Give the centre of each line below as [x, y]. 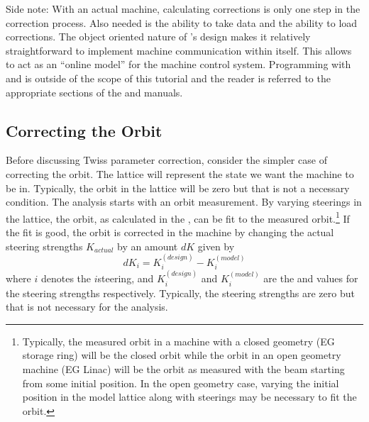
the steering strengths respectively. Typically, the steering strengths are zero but [180, 293]
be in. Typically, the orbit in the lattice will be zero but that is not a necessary [178, 188]
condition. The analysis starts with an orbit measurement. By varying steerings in [184, 202]
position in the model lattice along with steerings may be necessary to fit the [189, 397]
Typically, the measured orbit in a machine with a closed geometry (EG [178, 341]
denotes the [66, 278]
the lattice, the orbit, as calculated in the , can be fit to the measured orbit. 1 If [178, 217]
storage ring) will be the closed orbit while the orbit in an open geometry [182, 355]
